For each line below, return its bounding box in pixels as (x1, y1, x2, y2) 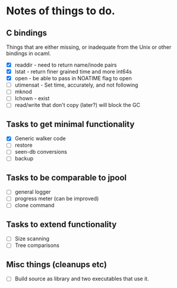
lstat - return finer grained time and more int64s (14, 68, 132, 75)
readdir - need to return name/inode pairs (14, 61, 117, 68)
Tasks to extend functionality (6, 219, 117, 229)
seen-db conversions (14, 148, 67, 156)
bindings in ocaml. (6, 50, 52, 57)
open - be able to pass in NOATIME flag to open (14, 75, 132, 82)
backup (14, 155, 34, 162)
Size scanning (14, 235, 49, 242)
